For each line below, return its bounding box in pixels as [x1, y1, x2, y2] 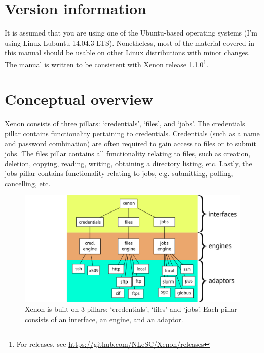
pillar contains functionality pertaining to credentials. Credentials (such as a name [5, 128, 260, 138]
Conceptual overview [5, 89, 154, 110]
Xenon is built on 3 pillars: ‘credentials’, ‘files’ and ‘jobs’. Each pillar [25, 304, 237, 314]
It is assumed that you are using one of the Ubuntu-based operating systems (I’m [5, 27, 257, 38]
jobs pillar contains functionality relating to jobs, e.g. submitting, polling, [5, 168, 233, 179]
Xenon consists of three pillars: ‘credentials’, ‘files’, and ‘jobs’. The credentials [5, 118, 245, 129]
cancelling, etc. [5, 178, 51, 188]
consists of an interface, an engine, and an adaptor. [25, 313, 183, 324]
